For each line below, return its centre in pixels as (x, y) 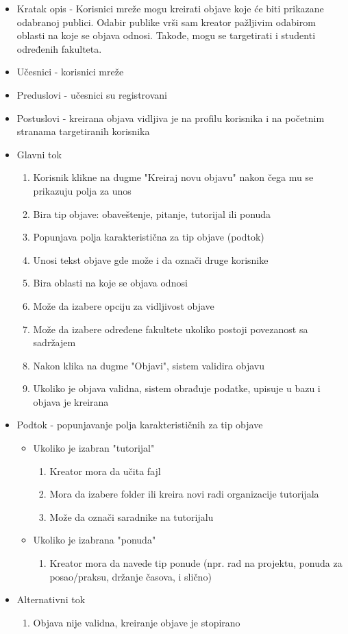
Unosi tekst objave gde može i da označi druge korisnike (151, 259)
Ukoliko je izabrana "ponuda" (95, 540)
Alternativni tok (51, 599)
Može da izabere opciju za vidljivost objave (124, 305)
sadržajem (54, 342)
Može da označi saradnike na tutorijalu (132, 516)
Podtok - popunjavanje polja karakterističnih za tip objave (140, 425)
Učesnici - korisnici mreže (70, 72)
